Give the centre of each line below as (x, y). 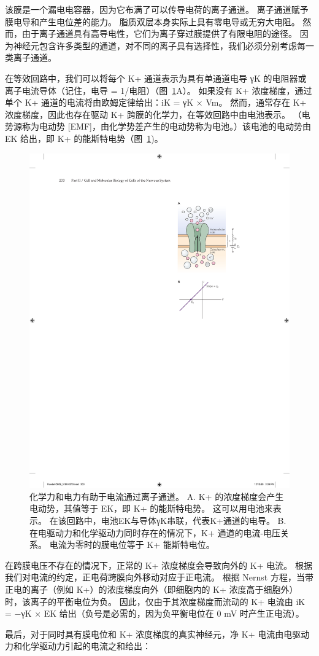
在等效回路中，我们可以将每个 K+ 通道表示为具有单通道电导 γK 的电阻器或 (156, 78)
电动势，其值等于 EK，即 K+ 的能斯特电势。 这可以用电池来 (151, 508)
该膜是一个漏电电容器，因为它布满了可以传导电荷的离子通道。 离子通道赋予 (157, 9)
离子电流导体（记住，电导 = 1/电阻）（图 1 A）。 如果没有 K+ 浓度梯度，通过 (159, 90)
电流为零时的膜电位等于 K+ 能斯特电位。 (132, 545)
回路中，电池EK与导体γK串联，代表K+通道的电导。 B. (176, 521)
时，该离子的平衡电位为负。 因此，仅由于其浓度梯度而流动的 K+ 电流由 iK (155, 601)
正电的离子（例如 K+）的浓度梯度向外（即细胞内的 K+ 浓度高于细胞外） (152, 589)
